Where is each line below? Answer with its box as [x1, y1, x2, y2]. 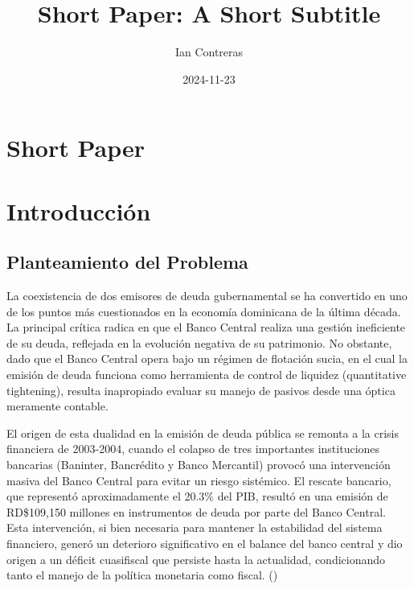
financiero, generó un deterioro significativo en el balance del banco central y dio [6, 534, 403, 551]
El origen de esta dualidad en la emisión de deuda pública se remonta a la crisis [6, 424, 399, 441]
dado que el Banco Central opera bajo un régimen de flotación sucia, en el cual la [6, 350, 408, 367]
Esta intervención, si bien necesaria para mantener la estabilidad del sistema [6, 519, 383, 536]
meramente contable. [6, 397, 109, 414]
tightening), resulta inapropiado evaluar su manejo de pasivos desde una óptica [6, 381, 396, 398]
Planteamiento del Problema [6, 249, 248, 274]
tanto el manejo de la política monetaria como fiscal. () [6, 566, 278, 583]
